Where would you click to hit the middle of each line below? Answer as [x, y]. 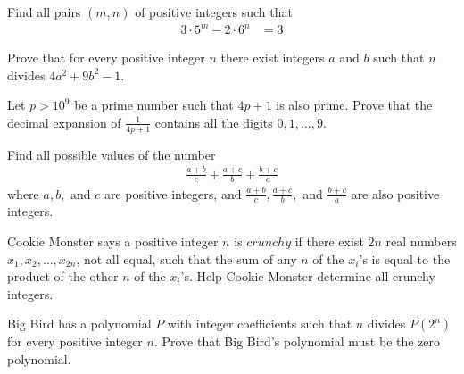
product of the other [63, 276]
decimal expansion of [64, 122]
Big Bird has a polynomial [79, 324]
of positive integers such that [214, 12]
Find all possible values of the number [112, 154]
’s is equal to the [405, 258]
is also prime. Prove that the [354, 105]
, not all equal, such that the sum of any [186, 258]
